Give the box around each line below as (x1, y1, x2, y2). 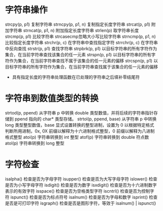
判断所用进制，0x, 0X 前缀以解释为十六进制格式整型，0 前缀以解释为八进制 (5, 128, 155, 134)
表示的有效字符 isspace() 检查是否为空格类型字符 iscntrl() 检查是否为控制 (5, 188, 150, 194)
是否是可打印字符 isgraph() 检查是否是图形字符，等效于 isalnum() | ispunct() (5, 200, 156, 206)
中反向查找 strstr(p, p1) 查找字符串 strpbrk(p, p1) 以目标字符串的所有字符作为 (5, 46, 158, 51)
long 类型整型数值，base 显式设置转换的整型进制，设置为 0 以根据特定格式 (5, 122, 154, 128)
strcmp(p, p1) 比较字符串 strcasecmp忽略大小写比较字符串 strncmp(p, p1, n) (5, 33, 156, 39)
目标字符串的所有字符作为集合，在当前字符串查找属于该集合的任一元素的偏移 (5, 64, 158, 69)
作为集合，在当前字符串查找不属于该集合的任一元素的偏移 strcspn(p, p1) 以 (9, 58, 158, 64)
